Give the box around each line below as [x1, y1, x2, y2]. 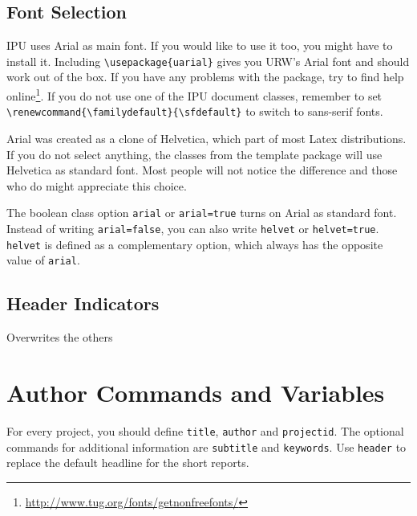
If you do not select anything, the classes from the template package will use [6, 145, 383, 162]
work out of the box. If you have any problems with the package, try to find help [6, 68, 404, 85]
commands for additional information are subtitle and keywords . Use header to [6, 438, 407, 455]
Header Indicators [6, 291, 160, 316]
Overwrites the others [6, 329, 113, 346]
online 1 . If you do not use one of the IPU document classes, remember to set [6, 85, 383, 104]
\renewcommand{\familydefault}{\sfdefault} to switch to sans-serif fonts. [6, 103, 383, 120]
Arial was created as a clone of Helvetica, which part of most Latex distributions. [6, 129, 407, 146]
